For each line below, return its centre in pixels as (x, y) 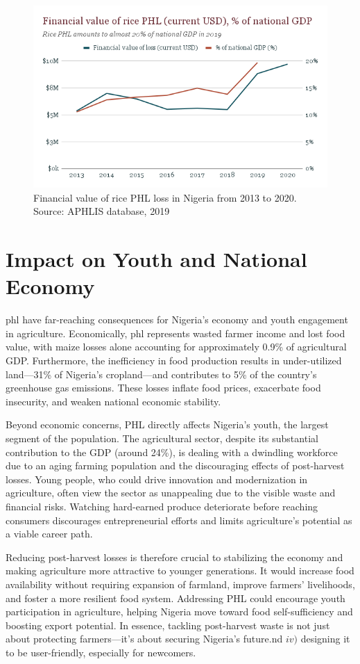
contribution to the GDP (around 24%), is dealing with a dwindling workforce (172, 452)
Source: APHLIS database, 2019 (102, 211)
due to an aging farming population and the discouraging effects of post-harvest (175, 465)
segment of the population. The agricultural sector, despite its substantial (162, 438)
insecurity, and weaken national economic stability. (113, 401)
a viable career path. (49, 534)
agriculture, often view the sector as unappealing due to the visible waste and (171, 493)
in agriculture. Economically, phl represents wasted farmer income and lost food (175, 333)
